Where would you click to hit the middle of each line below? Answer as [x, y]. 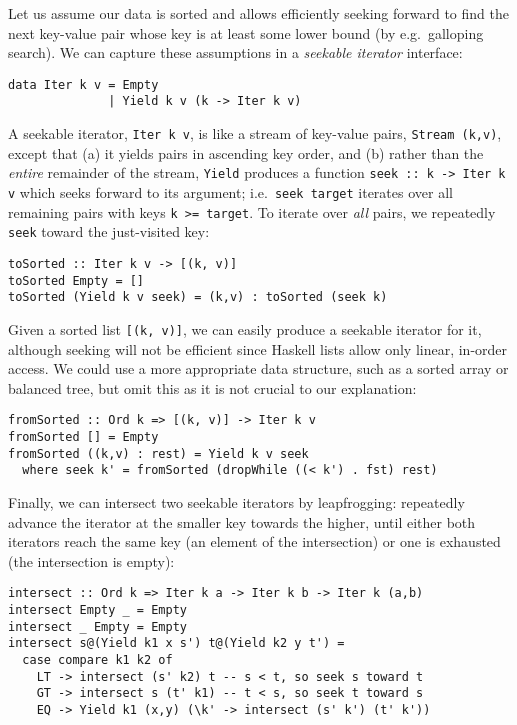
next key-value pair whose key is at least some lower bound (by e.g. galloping [246, 32]
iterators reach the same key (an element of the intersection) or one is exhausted [254, 541]
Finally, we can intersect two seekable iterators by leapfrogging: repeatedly [236, 502]
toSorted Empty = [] [76, 280]
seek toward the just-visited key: [109, 231]
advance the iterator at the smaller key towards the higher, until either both [242, 521]
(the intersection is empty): [91, 560]
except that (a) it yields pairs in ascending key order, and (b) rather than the [246, 152]
